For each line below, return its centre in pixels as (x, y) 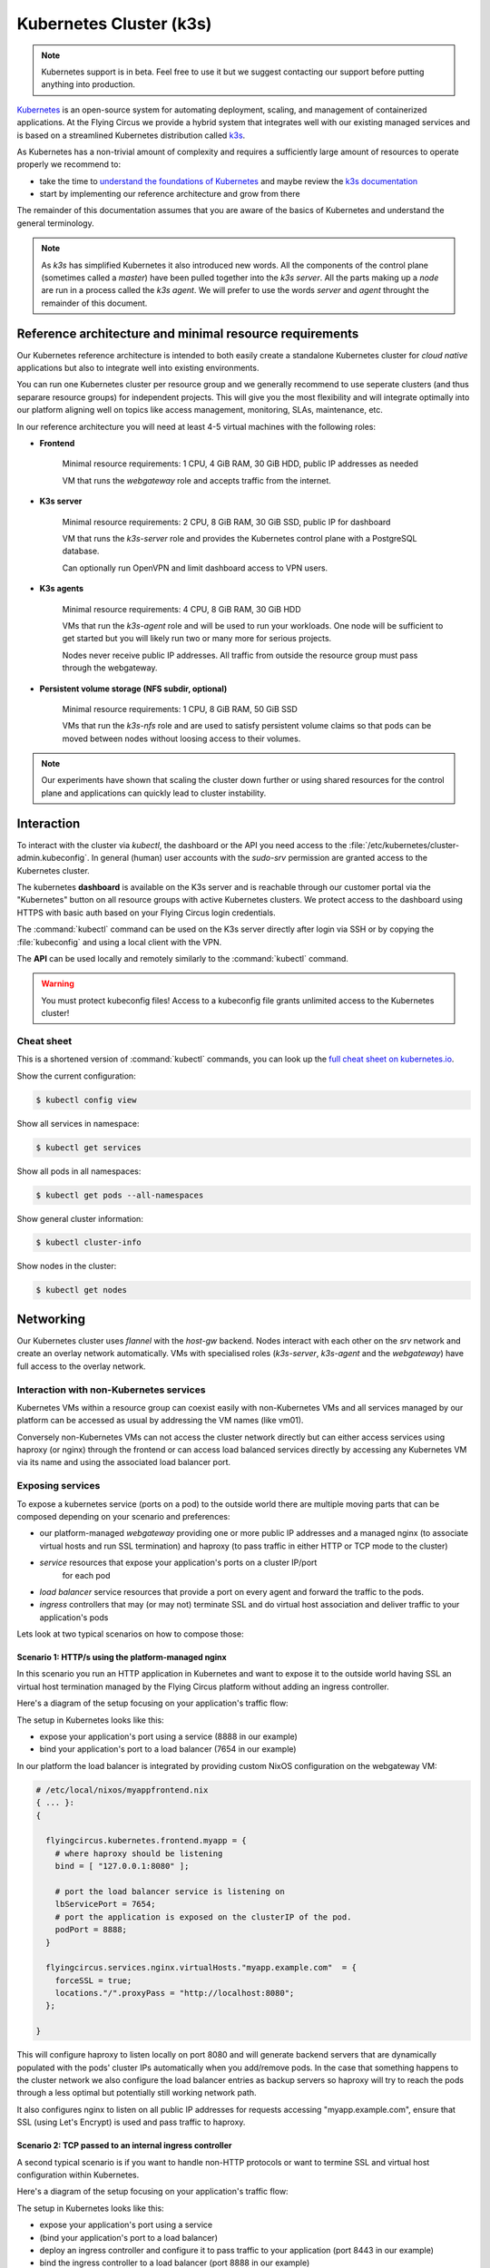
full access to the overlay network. (81, 1366)
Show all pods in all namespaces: (79, 1171)
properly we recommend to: (69, 164)
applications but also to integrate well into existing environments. (138, 368)
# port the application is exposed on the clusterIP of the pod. (203, 1917)
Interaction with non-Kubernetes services (111, 1390)
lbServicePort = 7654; (105, 1904)
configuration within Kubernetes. (78, 2175)
